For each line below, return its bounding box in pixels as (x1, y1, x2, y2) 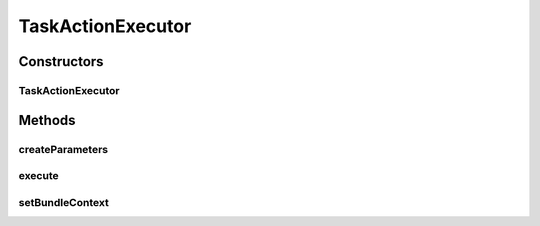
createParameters (18, 142, 109, 156)
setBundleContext (18, 195, 109, 209)
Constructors (18, 53, 104, 70)
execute (18, 169, 59, 183)
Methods (18, 111, 76, 129)
